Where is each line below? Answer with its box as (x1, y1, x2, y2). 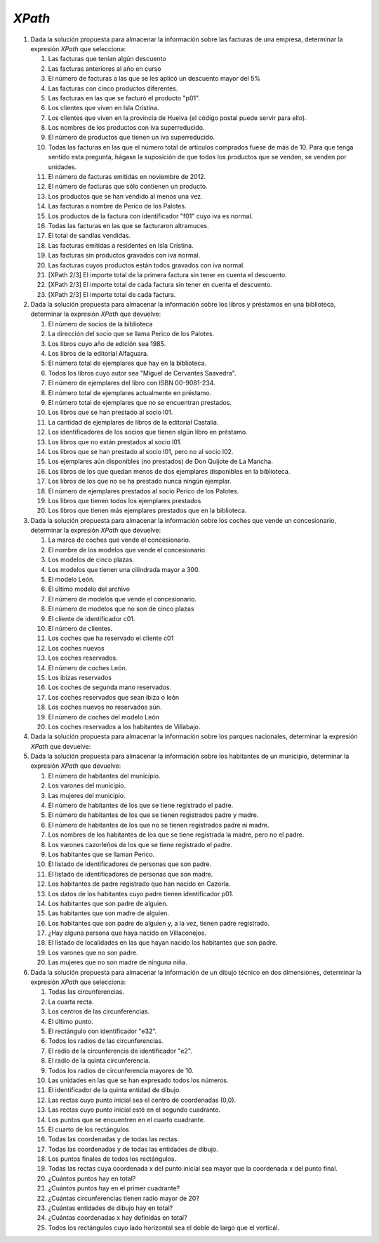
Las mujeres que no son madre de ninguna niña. (48, 958, 187, 966)
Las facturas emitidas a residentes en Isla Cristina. (48, 241, 194, 249)
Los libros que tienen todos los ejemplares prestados (48, 496, 201, 505)
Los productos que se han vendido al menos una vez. (48, 192, 203, 200)
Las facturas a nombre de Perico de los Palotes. (48, 202, 187, 211)
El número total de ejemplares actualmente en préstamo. (48, 388, 212, 397)
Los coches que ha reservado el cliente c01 (48, 634, 174, 642)
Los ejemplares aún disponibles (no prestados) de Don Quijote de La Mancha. (48, 457, 273, 466)
